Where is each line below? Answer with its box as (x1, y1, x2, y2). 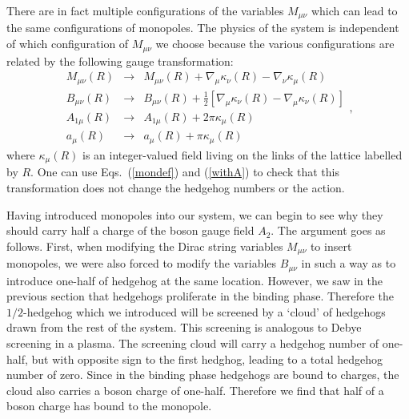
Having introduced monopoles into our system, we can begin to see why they (6, 206, 383, 223)
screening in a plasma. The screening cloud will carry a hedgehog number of (6, 335, 379, 352)
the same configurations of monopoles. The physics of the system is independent (6, 19, 399, 36)
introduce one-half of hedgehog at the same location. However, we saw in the (6, 272, 383, 288)
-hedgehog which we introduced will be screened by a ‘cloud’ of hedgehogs (23, 303, 386, 320)
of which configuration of (6, 35, 129, 52)
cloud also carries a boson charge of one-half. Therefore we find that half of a (6, 381, 384, 398)
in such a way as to (301, 255, 396, 272)
